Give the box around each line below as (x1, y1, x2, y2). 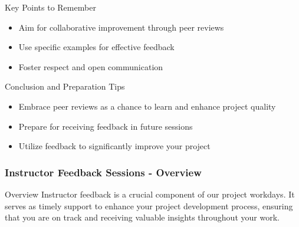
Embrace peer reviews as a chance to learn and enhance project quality (18, 100, 276, 112)
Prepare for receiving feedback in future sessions (18, 120, 193, 132)
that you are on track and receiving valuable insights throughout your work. (5, 211, 280, 223)
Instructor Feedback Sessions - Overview (5, 165, 202, 179)
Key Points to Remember (5, 1, 96, 13)
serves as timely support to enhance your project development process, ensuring (5, 199, 293, 212)
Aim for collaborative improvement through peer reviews (18, 21, 224, 33)
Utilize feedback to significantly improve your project (18, 140, 211, 152)
